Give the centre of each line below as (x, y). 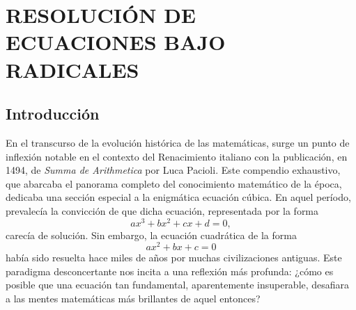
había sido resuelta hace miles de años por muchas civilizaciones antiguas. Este (174, 258)
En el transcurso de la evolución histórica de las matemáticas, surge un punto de (178, 142)
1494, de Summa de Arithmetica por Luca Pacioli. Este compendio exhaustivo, (173, 170)
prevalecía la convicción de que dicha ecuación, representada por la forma (162, 210)
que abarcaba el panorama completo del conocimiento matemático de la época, (174, 183)
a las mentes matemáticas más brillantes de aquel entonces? (133, 299)
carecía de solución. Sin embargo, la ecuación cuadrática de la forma (151, 235)
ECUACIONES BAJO (116, 42)
